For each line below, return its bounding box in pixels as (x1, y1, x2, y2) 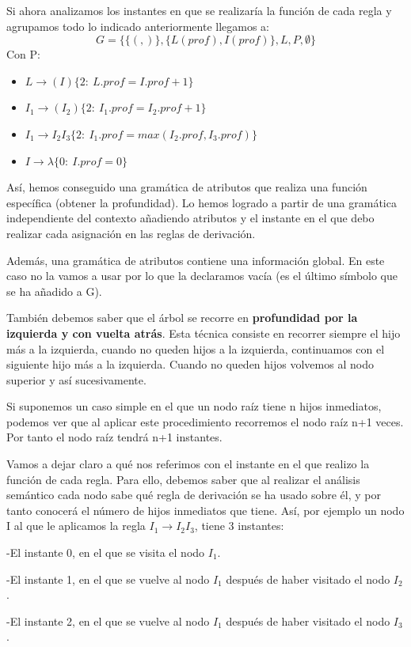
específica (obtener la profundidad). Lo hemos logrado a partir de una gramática (6, 194, 397, 210)
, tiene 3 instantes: (194, 517, 284, 534)
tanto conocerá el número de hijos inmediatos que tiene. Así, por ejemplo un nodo (6, 501, 405, 518)
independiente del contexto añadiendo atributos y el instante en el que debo (6, 210, 375, 226)
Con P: (6, 46, 40, 62)
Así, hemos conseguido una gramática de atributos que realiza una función (6, 179, 367, 195)
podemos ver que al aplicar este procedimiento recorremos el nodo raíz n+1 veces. (6, 413, 404, 429)
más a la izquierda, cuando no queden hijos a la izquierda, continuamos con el (6, 340, 385, 357)
